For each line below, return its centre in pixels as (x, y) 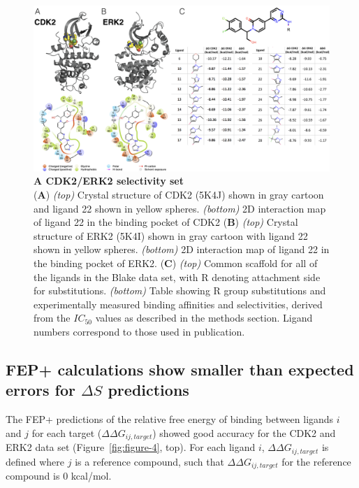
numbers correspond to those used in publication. (139, 331)
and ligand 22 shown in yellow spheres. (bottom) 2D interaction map (180, 208)
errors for (41, 390)
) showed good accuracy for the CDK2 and (244, 432)
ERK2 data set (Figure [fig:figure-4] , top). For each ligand (131, 447)
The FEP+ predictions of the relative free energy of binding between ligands (170, 419)
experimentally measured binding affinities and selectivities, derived (178, 304)
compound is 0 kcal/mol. (59, 476)
